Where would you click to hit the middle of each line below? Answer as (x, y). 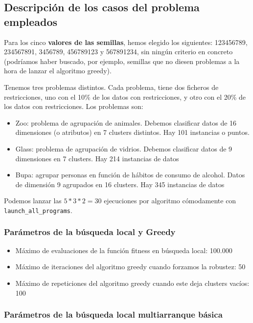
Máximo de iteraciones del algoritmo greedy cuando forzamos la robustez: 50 (130, 267)
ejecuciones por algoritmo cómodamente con (170, 201)
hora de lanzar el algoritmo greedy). (58, 71)
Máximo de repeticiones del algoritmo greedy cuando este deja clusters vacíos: (132, 283)
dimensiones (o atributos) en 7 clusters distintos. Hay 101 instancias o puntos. (132, 132)
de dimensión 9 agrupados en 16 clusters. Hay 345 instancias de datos (120, 184)
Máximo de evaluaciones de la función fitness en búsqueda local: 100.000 (124, 250)
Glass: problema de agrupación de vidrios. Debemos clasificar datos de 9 (124, 148)
